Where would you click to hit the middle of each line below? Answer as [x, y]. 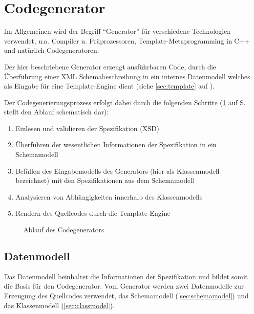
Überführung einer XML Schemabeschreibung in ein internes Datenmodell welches [127, 76]
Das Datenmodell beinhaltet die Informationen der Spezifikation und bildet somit [126, 276]
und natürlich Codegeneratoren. [52, 50]
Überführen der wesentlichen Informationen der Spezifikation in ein [116, 145]
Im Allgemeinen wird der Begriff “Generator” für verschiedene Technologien [117, 31]
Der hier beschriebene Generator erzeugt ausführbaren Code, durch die [110, 66]
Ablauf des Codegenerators [64, 230]
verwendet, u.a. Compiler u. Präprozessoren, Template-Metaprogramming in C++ [127, 40]
